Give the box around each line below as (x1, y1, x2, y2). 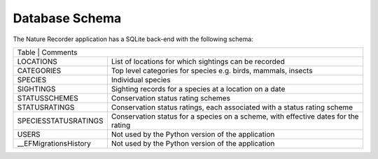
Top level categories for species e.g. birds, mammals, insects (111, 66, 313, 75)
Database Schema (13, 10, 122, 26)
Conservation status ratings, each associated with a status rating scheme (111, 102, 353, 112)
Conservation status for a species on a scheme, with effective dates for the (111, 112, 359, 121)
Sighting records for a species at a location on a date (111, 84, 286, 93)
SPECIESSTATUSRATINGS (17, 116, 104, 126)
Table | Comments (17, 47, 78, 57)
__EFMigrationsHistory (17, 138, 91, 148)
